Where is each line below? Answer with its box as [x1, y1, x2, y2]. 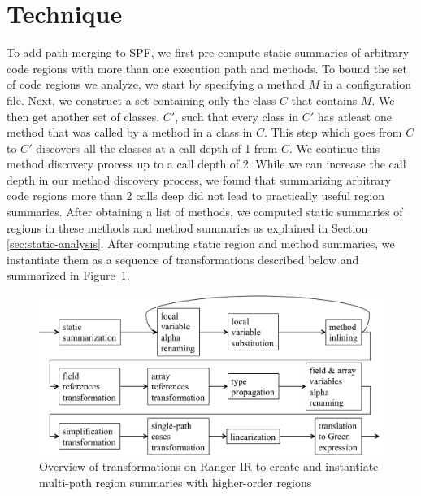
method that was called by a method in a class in [7, 124, 253, 141]
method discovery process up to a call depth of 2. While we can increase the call [7, 155, 406, 172]
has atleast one [317, 107, 392, 124]
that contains [291, 91, 358, 108]
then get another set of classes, [7, 107, 160, 124]
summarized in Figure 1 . [7, 267, 130, 284]
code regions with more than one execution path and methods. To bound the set [7, 59, 408, 76]
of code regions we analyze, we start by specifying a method [7, 76, 305, 93]
